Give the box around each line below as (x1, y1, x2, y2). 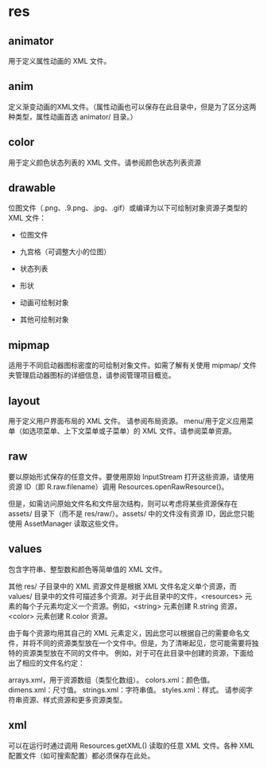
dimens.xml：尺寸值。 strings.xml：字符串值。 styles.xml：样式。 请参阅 (8, 684, 246, 695)
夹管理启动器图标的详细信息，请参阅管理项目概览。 (8, 370, 176, 380)
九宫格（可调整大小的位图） (19, 247, 111, 257)
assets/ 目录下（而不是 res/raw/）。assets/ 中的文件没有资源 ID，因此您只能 (8, 508, 255, 518)
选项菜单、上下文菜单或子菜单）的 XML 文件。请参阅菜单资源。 (29, 426, 236, 436)
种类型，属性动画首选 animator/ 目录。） (8, 112, 137, 121)
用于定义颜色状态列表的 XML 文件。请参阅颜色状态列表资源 (8, 158, 201, 167)
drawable (8, 182, 56, 195)
